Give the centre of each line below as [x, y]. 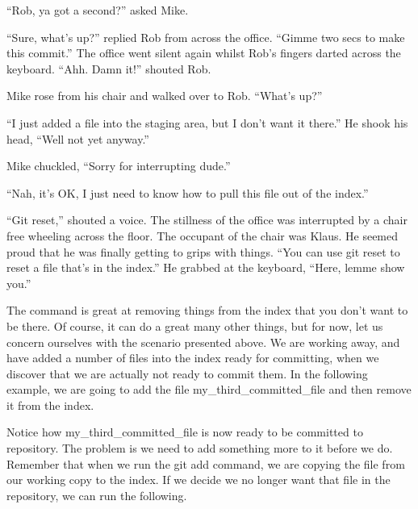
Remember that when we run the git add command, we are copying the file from [206, 463]
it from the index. [50, 405]
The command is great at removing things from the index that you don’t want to [207, 310]
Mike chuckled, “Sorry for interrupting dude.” [119, 166]
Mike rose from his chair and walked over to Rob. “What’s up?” [165, 96]
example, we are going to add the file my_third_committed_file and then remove [209, 389]
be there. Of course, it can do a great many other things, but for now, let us [195, 325]
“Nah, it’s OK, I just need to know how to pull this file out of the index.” [188, 192]
